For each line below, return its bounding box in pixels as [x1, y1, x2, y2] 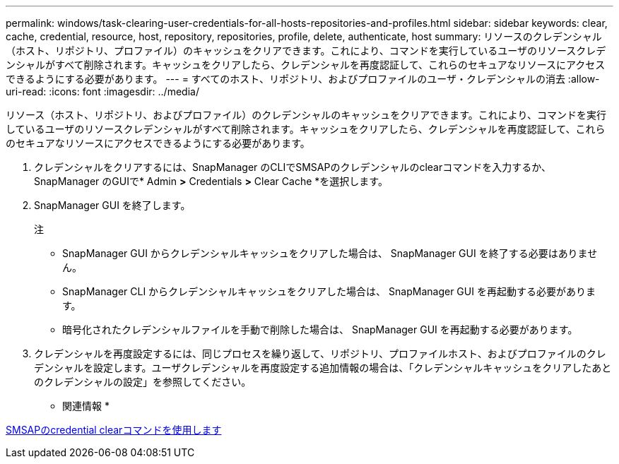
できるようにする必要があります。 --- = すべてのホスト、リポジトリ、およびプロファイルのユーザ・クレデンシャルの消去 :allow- [6, 73, 600, 85]
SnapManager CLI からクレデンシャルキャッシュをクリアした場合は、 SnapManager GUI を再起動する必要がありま [62, 285, 596, 297]
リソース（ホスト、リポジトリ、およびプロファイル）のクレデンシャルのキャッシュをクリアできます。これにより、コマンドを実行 [6, 109, 606, 121]
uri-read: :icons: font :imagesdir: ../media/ [6, 85, 199, 97]
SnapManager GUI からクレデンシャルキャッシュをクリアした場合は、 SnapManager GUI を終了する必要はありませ [62, 247, 598, 259]
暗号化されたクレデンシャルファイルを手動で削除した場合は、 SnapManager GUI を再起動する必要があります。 [62, 323, 578, 335]
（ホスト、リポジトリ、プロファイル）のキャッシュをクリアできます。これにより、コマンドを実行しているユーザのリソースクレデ [6, 44, 606, 56]
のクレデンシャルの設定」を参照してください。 [34, 376, 252, 388]
